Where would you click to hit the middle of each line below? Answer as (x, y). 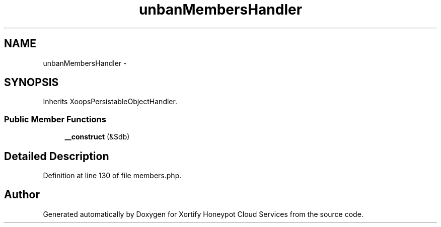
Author (22, 195)
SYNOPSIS (31, 83)
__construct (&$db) (97, 137)
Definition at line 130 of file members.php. (112, 176)
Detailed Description (57, 156)
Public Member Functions (55, 119)
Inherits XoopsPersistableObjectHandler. (110, 102)
